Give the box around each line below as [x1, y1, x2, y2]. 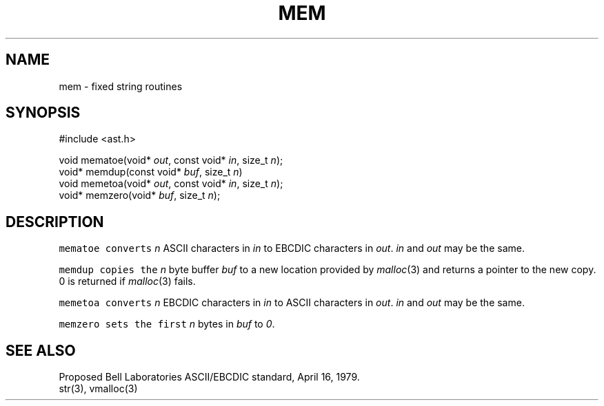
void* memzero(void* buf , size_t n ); [59, 189, 221, 202]
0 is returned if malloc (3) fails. [59, 275, 196, 288]
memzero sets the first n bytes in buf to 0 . [59, 318, 275, 330]
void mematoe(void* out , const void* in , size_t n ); [59, 154, 283, 167]
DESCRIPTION [6, 213, 104, 231]
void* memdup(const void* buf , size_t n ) [59, 166, 243, 178]
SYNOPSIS [6, 104, 81, 122]
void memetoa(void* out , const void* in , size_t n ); [59, 178, 283, 190]
